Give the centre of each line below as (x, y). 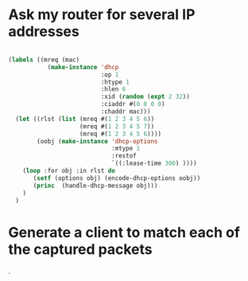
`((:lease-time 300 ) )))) (154, 164)
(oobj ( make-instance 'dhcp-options (97, 141)
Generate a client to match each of (124, 232)
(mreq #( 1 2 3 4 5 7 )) (117, 126)
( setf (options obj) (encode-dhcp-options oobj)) (117, 178)
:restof (124, 156)
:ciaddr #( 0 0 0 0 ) (133, 104)
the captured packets (80, 249)
